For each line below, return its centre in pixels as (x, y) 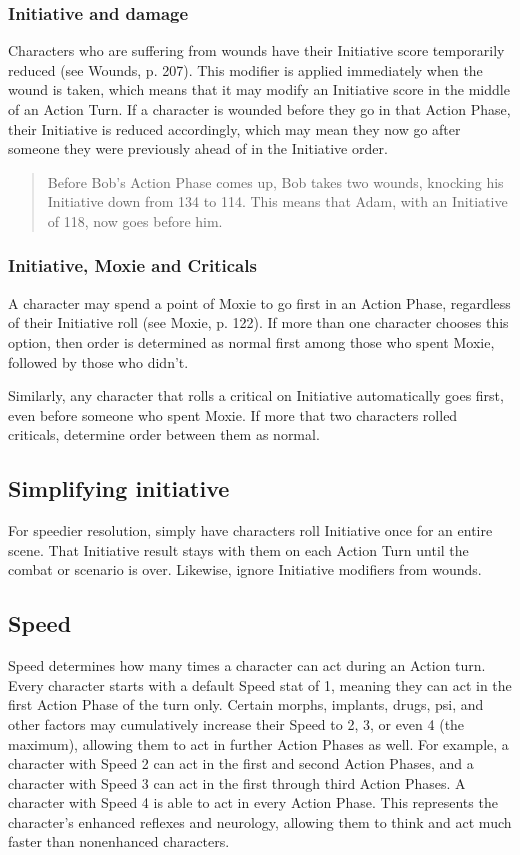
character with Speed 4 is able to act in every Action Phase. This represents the (253, 802)
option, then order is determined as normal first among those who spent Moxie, (251, 341)
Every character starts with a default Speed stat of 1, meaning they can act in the (260, 684)
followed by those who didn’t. (98, 361)
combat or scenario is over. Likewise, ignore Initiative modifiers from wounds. (245, 569)
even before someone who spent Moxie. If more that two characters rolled (233, 414)
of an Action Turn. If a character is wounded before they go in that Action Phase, (259, 109)
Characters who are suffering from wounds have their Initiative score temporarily (256, 50)
